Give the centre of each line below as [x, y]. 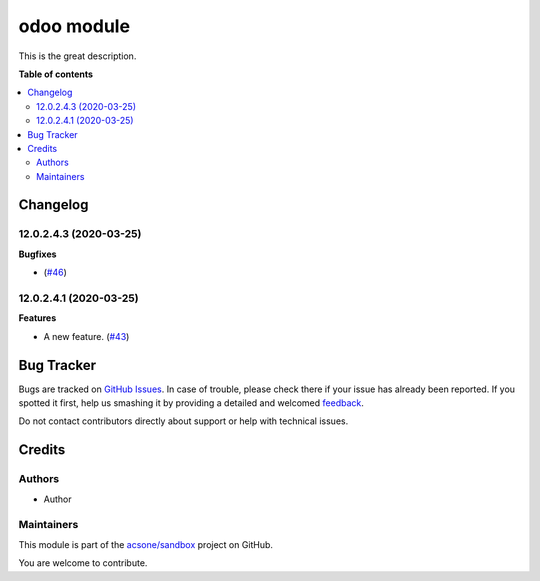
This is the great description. [77, 56]
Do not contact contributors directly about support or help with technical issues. [183, 421]
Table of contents [56, 74]
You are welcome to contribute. [83, 563]
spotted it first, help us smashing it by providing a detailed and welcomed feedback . [191, 403]
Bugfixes [37, 254]
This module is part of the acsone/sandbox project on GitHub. [146, 544]
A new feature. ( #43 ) [86, 336]
